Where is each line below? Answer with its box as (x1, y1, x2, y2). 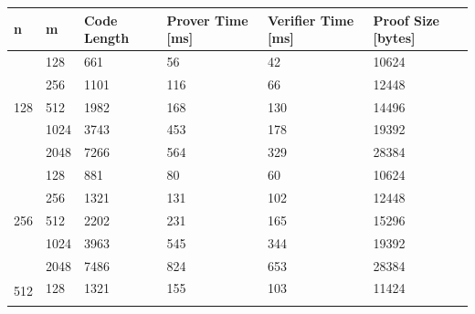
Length (84, 28, 130, 47)
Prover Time (166, 10, 248, 29)
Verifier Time (268, 10, 354, 29)
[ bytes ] (373, 28, 416, 47)
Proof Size (373, 10, 439, 29)
